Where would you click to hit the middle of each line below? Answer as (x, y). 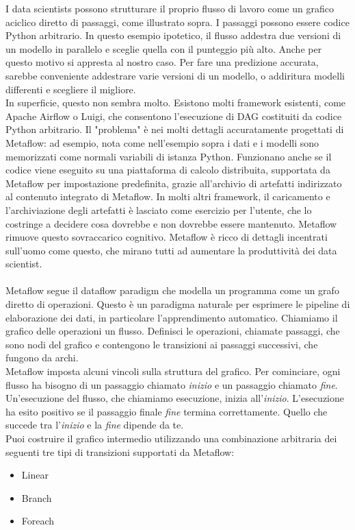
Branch (37, 497)
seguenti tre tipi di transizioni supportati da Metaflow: (120, 451)
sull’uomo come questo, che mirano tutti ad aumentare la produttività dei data (171, 250)
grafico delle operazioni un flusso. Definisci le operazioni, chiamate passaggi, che (173, 331)
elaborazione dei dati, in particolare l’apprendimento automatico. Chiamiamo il (172, 317)
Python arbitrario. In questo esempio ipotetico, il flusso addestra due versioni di (173, 35)
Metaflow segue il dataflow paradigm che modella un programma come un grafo (172, 290)
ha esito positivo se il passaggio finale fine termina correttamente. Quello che (167, 411)
